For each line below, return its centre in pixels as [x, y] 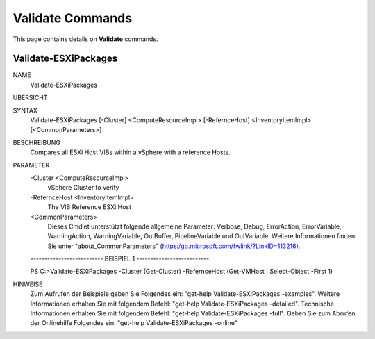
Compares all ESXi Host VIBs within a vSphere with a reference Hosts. [130, 152]
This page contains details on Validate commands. [86, 39]
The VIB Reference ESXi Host [90, 207]
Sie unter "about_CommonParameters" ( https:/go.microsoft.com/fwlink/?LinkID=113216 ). [174, 246]
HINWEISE [28, 284]
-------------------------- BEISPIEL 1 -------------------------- [120, 259]
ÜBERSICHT [30, 98]
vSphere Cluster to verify [83, 188]
